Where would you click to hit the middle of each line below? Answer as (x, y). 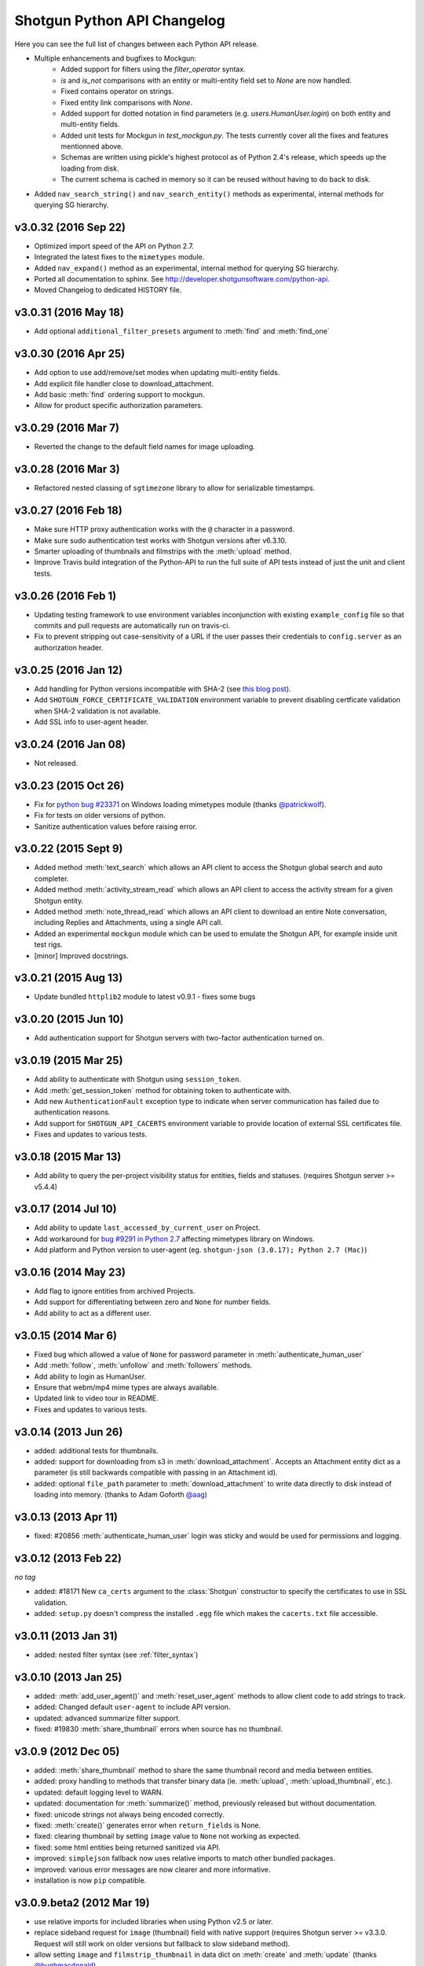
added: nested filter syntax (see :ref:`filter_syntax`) (116, 1655)
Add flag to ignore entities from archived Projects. (115, 1291)
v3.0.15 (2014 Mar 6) (66, 1336)
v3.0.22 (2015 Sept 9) (69, 849)
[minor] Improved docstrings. (81, 955)
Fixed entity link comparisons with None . (126, 102)
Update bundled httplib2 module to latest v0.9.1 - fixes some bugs (145, 997)
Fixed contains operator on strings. (117, 91)
